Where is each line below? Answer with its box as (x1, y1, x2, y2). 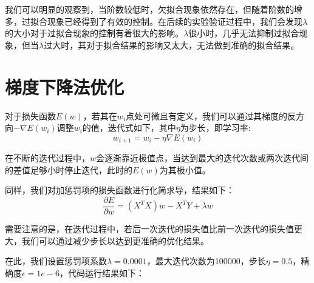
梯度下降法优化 (5, 74, 125, 99)
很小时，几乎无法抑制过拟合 (188, 27, 299, 39)
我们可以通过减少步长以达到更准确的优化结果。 (21, 234, 209, 247)
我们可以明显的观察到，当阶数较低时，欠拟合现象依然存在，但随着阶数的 (5, 3, 294, 15)
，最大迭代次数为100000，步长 (146, 255, 266, 267)
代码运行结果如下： (67, 266, 145, 279)
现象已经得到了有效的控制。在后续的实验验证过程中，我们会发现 (47, 15, 302, 27)
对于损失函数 (5, 109, 56, 122)
